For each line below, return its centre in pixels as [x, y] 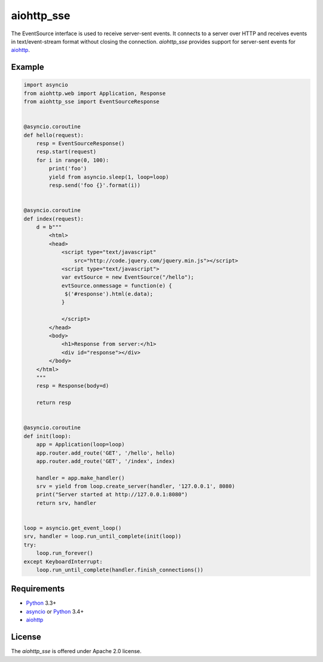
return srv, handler [66, 503]
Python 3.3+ [41, 603]
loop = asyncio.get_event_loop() [73, 528]
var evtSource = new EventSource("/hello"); [128, 277]
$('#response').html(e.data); [109, 294]
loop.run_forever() [65, 553]
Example [28, 67]
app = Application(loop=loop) [80, 445]
